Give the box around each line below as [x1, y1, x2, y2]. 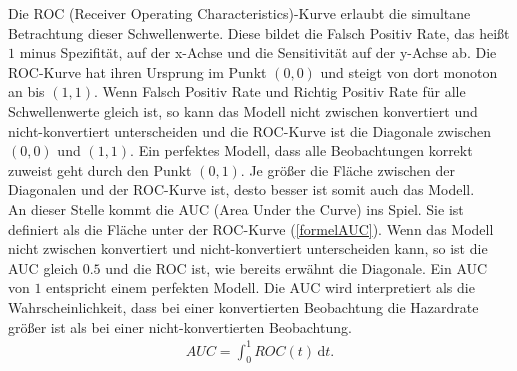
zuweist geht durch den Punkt [8, 159, 192, 180]
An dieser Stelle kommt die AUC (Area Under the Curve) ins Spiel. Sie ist [8, 198, 464, 219]
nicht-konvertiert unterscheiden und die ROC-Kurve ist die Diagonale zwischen [8, 120, 491, 141]
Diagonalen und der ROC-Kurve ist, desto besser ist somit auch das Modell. [8, 179, 475, 200]
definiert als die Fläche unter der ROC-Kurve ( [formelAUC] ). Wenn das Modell [8, 218, 494, 239]
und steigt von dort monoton [320, 61, 498, 82]
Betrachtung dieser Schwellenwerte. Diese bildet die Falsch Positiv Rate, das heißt [8, 22, 510, 43]
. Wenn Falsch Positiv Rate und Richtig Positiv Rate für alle [94, 81, 466, 102]
